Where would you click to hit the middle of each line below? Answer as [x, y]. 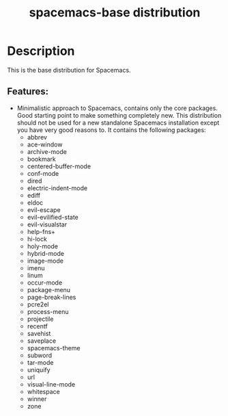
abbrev [37, 137]
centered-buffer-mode [59, 166]
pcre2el [38, 304]
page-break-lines [52, 297]
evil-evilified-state [53, 217]
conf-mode [43, 173]
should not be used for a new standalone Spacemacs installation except [118, 122]
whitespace [43, 391]
